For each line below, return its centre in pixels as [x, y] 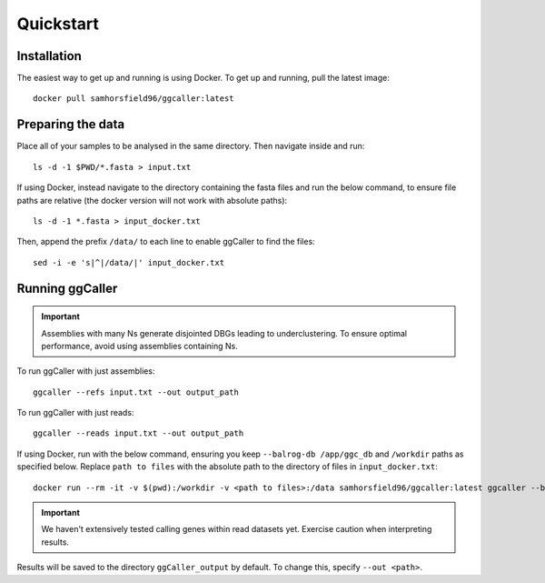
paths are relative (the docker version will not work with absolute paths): [152, 200]
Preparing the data [71, 124]
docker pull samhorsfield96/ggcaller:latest [134, 99]
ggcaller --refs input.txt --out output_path [136, 392]
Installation [49, 56]
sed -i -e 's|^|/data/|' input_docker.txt [129, 262]
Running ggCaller [67, 288]
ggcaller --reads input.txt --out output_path [139, 433]
